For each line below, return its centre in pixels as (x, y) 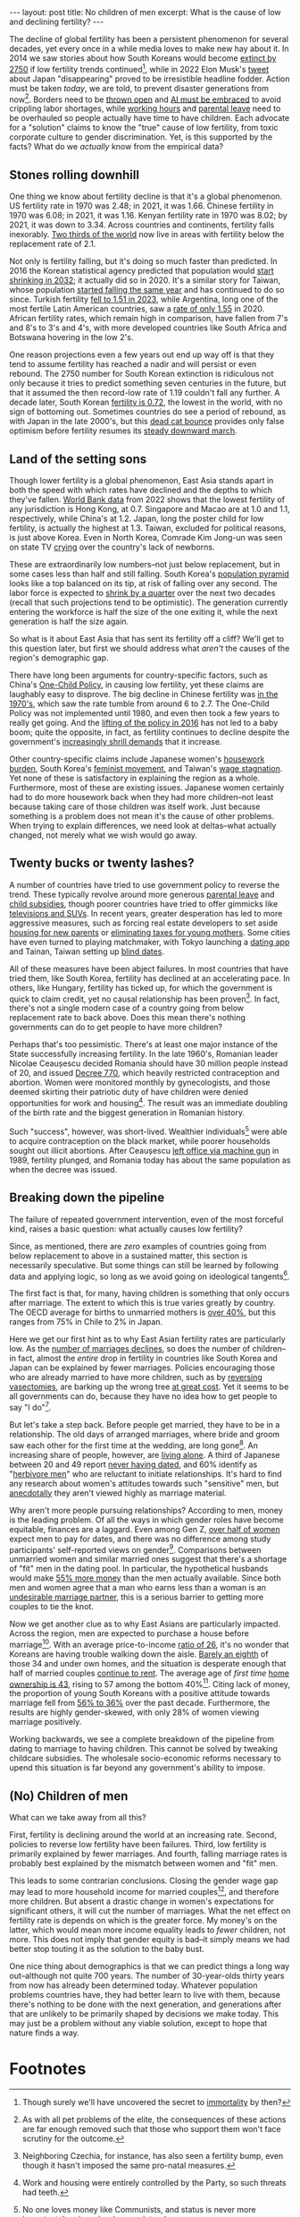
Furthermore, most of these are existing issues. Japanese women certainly (147, 787)
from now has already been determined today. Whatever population (133, 1985)
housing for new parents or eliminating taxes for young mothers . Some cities (150, 932)
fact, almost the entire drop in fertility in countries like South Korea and (148, 1359)
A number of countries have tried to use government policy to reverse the (144, 884)
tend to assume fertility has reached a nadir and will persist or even (133, 364)
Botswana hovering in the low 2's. (71, 337)
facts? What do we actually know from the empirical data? (117, 147)
